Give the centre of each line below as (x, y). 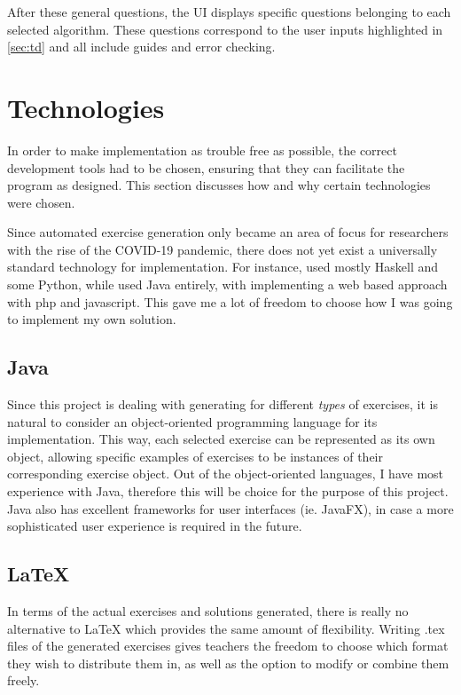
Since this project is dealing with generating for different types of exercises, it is (223, 404)
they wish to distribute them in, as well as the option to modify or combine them (228, 663)
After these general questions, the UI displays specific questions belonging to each (229, 12)
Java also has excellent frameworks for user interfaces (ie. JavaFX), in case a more (230, 508)
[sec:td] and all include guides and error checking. (141, 47)
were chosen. (41, 202)
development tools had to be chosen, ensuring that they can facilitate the (206, 167)
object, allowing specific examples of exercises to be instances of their (195, 456)
